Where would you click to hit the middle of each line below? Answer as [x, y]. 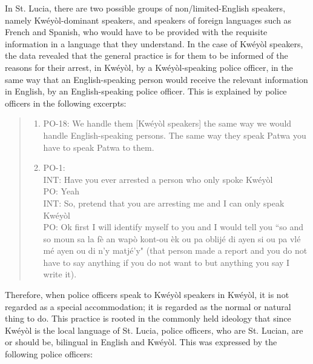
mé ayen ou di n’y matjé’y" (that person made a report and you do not [175, 250]
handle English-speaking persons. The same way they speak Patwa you [175, 135]
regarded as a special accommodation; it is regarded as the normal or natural [148, 306]
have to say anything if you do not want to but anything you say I [166, 262]
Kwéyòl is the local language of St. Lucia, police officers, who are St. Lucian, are [154, 330]
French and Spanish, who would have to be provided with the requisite [136, 32]
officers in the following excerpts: [66, 103]
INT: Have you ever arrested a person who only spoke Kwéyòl [158, 179]
